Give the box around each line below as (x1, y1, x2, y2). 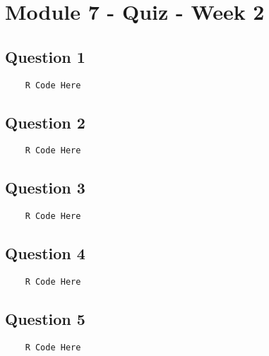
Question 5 (5, 308, 85, 330)
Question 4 (5, 242, 85, 264)
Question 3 (5, 177, 85, 198)
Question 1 (5, 45, 85, 67)
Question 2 (5, 111, 85, 133)
